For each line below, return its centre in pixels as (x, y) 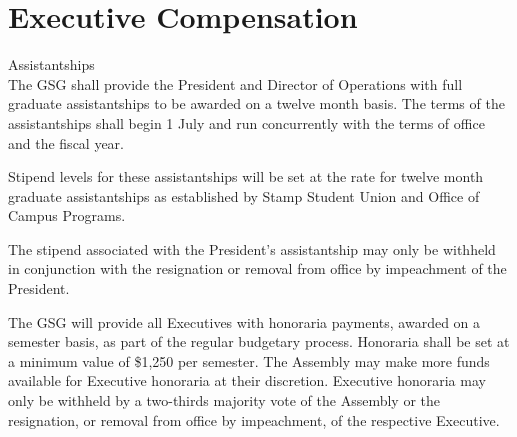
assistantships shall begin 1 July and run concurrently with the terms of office (246, 122)
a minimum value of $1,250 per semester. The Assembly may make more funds (249, 360)
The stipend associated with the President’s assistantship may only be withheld (252, 248)
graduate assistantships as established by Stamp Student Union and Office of (244, 195)
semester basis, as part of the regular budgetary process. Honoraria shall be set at (259, 341)
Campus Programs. (67, 215)
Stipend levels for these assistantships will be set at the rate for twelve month (246, 176)
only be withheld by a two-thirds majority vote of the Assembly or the (224, 400)
